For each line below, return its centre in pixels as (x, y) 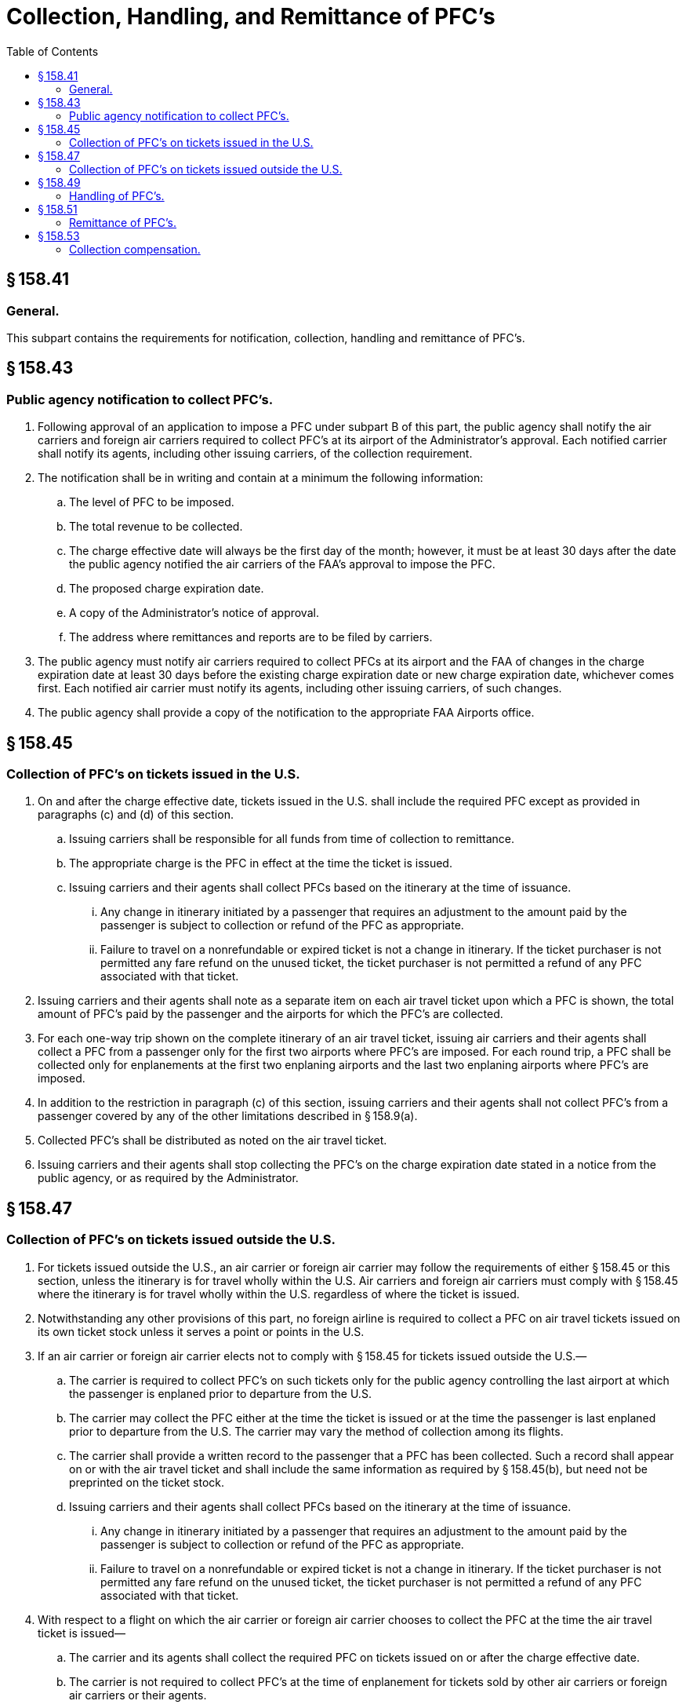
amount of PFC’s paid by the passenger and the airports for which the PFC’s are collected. (270, 1014)
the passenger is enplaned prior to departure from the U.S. (220, 1393)
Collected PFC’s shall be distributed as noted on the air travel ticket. (212, 1140)
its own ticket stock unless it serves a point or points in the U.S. (201, 1331)
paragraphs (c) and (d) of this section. (136, 815)
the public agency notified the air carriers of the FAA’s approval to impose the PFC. (282, 564)
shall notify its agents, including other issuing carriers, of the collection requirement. (255, 454)
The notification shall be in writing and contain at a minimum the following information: (261, 478)
